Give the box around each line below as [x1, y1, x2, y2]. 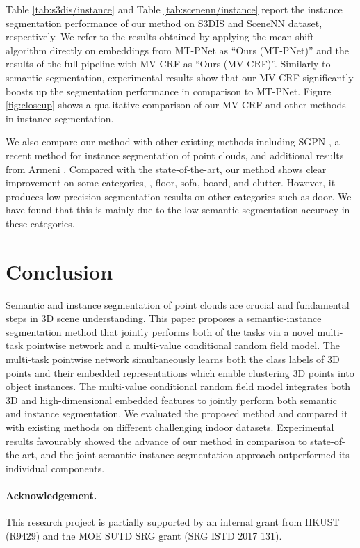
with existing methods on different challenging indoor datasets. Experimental [6, 419, 334, 434]
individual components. [6, 460, 105, 475]
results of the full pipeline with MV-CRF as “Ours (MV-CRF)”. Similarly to [6, 56, 331, 71]
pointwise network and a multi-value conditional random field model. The [26, 338, 340, 353]
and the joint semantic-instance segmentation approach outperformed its [40, 447, 350, 462]
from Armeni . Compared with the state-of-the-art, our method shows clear [6, 161, 327, 176]
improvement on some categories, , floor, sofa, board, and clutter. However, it [6, 175, 336, 190]
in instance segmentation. [6, 111, 114, 125]
